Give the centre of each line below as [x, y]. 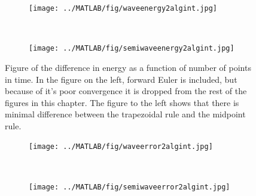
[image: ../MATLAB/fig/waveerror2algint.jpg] [121, 147]
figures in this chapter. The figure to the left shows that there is [122, 102]
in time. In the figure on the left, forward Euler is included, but [121, 79]
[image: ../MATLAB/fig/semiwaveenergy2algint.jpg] [132, 49]
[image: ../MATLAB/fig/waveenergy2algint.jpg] [123, 8]
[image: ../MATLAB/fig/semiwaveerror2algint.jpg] [129, 187]
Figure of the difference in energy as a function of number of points [128, 67]
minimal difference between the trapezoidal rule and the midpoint [125, 114]
